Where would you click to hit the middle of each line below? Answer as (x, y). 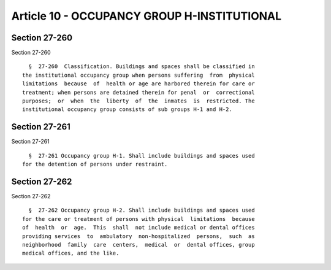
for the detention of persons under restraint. (95, 164)
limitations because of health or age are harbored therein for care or (139, 84)
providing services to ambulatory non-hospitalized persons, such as (139, 236)
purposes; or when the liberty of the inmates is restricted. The (139, 101)
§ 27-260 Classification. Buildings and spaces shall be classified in (142, 67)
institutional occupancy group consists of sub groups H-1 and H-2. (127, 110)
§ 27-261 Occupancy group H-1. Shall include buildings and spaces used (142, 156)
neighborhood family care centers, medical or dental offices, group (139, 245)
